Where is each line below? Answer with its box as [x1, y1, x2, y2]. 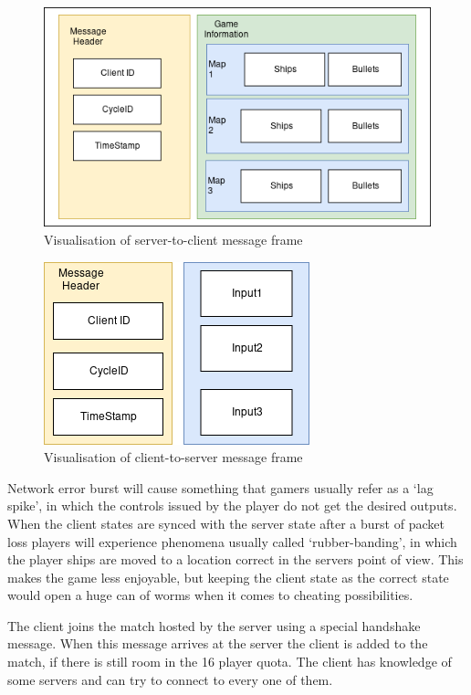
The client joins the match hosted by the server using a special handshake [7, 616, 421, 635]
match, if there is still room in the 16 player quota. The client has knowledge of [7, 652, 452, 671]
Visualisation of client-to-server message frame [44, 448, 303, 467]
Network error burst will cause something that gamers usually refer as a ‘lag [7, 478, 434, 497]
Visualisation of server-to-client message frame [44, 229, 303, 248]
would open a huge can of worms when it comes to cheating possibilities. [7, 585, 413, 605]
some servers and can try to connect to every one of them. [7, 669, 333, 689]
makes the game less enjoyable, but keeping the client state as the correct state [7, 567, 449, 586]
